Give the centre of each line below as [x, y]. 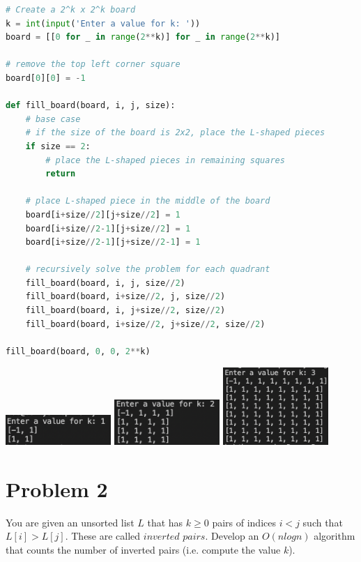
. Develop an [232, 536]
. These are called [103, 536]
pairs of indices [244, 522]
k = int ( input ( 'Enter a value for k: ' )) [103, 23]
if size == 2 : [58, 146]
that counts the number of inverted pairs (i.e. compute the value [143, 549]
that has [165, 522]
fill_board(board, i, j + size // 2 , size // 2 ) [125, 311]
